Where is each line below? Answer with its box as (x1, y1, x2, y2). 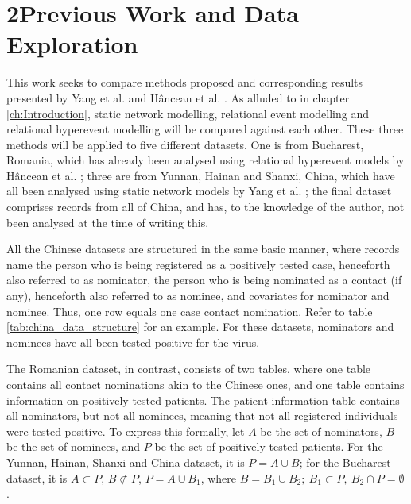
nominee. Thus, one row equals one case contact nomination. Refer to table (6, 302, 373, 319)
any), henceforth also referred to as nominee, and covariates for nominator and (6, 287, 390, 304)
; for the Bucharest (299, 453, 391, 470)
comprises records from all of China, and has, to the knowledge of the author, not (6, 198, 405, 215)
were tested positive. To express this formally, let (6, 422, 245, 439)
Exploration (6, 28, 138, 60)
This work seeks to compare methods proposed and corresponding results (6, 74, 363, 90)
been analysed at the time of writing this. (6, 214, 209, 230)
